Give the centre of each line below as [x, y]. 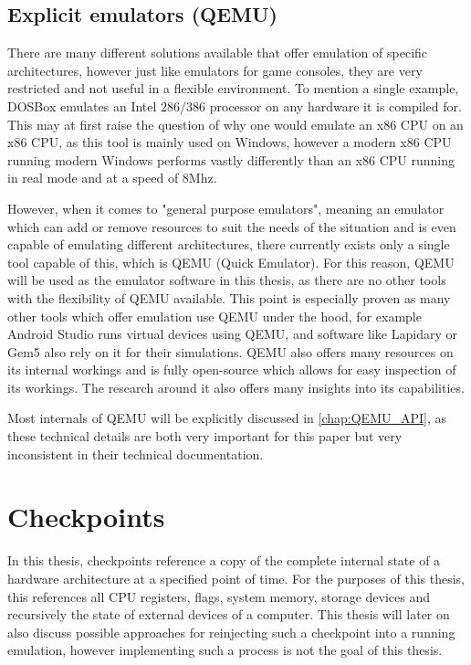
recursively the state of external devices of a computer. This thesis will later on [229, 614]
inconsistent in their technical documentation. [136, 454]
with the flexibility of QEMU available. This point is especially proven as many [229, 297]
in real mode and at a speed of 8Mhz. [112, 178]
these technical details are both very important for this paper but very [205, 436]
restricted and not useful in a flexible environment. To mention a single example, [233, 88]
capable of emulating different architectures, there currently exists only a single [229, 244]
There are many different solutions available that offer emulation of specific [218, 53]
